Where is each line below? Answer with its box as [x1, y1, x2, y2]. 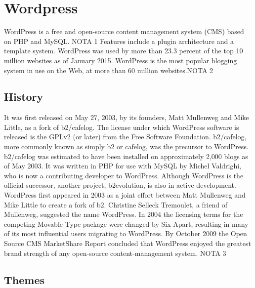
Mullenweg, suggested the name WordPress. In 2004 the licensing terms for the [4, 209, 243, 219]
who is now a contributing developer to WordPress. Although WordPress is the [4, 170, 244, 180]
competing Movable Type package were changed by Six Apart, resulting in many [4, 218, 249, 229]
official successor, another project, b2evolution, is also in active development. [4, 180, 236, 190]
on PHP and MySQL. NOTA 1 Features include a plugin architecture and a [4, 36, 234, 46]
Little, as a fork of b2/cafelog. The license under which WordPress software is [4, 122, 239, 132]
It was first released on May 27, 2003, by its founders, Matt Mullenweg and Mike [4, 112, 249, 123]
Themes [4, 272, 45, 287]
